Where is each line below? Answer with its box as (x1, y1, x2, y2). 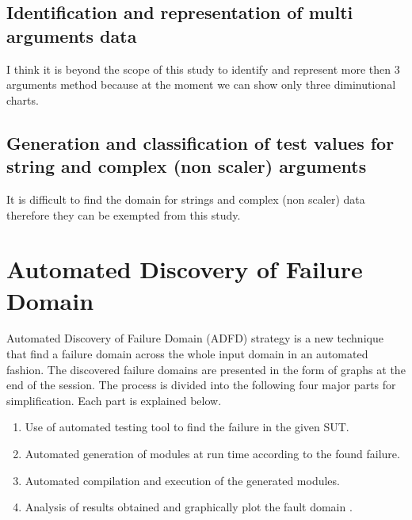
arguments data (6, 23, 137, 48)
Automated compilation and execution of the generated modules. (25, 472, 340, 488)
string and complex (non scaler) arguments (6, 154, 367, 178)
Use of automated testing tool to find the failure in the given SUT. (25, 419, 349, 435)
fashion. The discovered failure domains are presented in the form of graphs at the (6, 361, 406, 377)
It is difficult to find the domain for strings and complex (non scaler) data (6, 190, 365, 207)
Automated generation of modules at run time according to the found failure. (25, 445, 400, 462)
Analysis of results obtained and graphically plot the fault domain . (25, 499, 353, 515)
